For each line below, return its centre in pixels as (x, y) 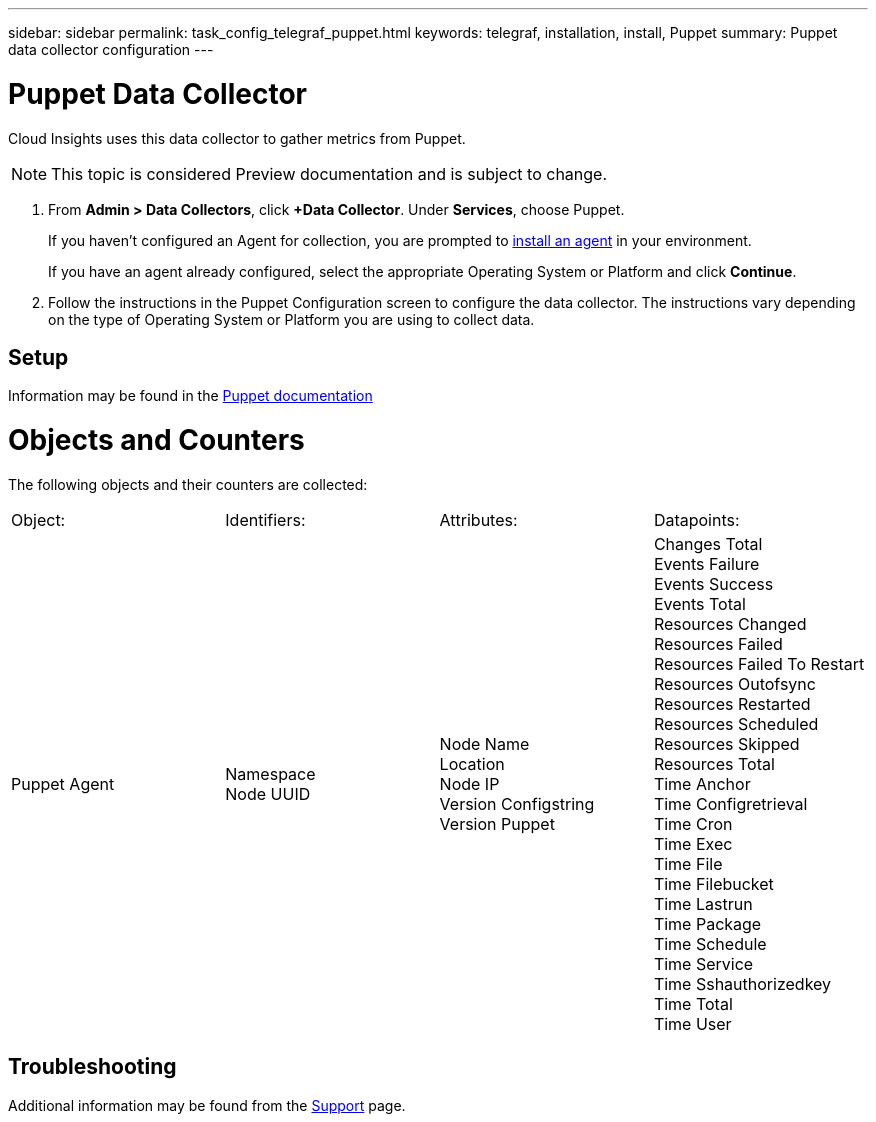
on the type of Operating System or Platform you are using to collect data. (291, 319)
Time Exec (693, 843)
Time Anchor (702, 783)
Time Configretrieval (730, 803)
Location (472, 763)
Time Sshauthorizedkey (742, 983)
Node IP (469, 783)
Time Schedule (710, 943)
